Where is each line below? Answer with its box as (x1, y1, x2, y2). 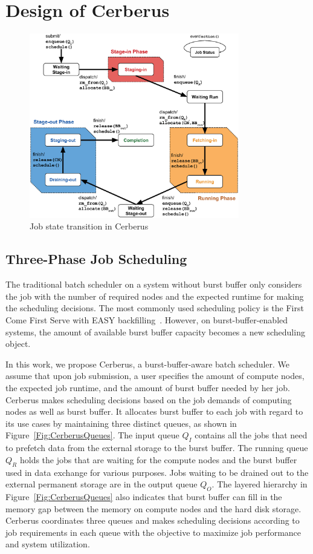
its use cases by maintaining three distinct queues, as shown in (5, 417, 237, 429)
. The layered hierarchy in (211, 478, 308, 490)
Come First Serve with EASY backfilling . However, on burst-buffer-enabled (5, 314, 288, 326)
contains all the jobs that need (195, 429, 308, 441)
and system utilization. (5, 538, 90, 550)
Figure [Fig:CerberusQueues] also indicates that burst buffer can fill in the (5, 490, 282, 503)
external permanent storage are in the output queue (5, 478, 198, 490)
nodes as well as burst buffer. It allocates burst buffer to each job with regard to (5, 405, 303, 418)
